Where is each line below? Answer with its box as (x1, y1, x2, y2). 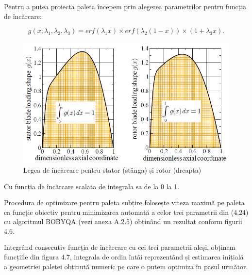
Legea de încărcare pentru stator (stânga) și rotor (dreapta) (23, 164, 202, 175)
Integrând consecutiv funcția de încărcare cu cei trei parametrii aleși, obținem (4, 242, 235, 252)
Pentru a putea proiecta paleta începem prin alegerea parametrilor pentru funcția (4, 1, 247, 11)
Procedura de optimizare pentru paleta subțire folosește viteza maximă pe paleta (4, 197, 245, 208)
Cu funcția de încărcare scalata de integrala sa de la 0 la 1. (4, 181, 180, 191)
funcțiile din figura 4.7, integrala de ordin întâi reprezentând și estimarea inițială (4, 252, 244, 262)
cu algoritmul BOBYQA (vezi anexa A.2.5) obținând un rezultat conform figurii (4, 216, 242, 226)
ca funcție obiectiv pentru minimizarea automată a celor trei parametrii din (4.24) (4, 207, 249, 217)
